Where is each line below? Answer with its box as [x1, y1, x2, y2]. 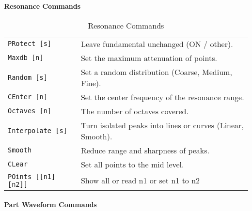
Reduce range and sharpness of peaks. [80, 144, 210, 156]
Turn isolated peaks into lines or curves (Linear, [80, 119, 244, 131]
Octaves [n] [8, 107, 52, 115]
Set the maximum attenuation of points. [80, 52, 217, 63]
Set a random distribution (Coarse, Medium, [80, 66, 232, 77]
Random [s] [8, 73, 47, 81]
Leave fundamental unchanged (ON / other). [80, 38, 233, 49]
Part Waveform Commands [4, 199, 97, 210]
